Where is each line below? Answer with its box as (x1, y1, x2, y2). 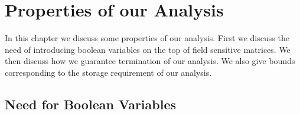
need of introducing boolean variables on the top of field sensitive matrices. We (5, 43, 291, 55)
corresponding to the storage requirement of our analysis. (5, 66, 212, 78)
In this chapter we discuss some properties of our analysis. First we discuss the (5, 32, 289, 44)
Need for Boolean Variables (5, 95, 176, 113)
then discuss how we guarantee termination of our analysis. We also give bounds (5, 55, 295, 67)
